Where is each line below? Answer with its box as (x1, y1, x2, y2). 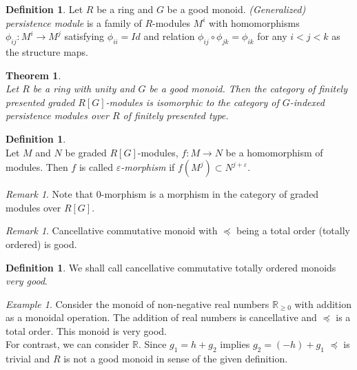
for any (257, 29, 287, 43)
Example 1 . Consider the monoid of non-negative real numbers (6, 296, 269, 311)
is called (79, 160, 113, 174)
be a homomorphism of (225, 145, 323, 159)
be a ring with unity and (32, 81, 135, 96)
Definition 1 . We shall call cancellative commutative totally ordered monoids (6, 260, 336, 274)
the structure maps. (6, 44, 89, 59)
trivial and (6, 351, 50, 366)
